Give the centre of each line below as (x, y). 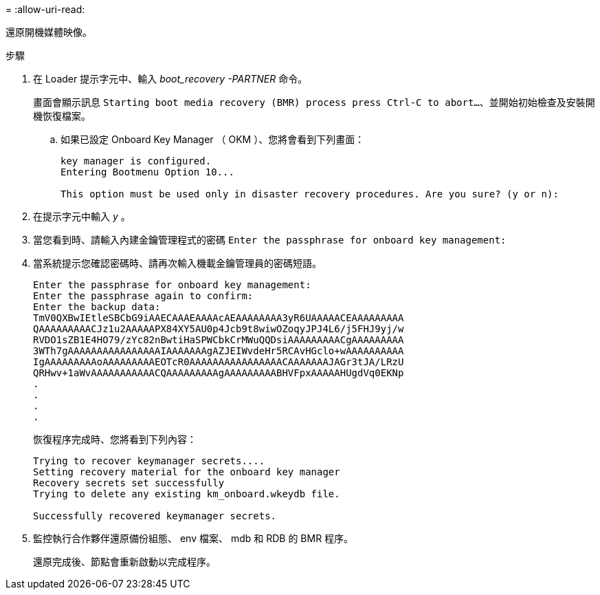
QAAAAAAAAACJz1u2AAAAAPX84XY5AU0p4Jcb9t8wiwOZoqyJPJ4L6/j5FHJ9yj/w (219, 329)
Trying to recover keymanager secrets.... (149, 461)
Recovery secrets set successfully (129, 483)
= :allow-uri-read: (45, 9)
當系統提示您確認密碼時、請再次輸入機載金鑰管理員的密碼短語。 (177, 263)
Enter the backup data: (97, 307)
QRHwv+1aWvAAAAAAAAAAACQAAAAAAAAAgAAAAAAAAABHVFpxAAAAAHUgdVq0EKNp (219, 373)
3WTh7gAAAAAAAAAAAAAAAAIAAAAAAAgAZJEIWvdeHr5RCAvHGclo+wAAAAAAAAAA (219, 351)
